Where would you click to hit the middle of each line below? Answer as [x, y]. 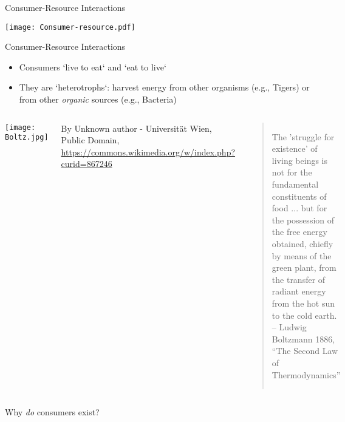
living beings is [299, 160]
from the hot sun [303, 303]
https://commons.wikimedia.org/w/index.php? [148, 151]
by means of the [302, 255]
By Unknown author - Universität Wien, [136, 128]
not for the [292, 172]
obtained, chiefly [302, 243]
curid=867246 [87, 164]
